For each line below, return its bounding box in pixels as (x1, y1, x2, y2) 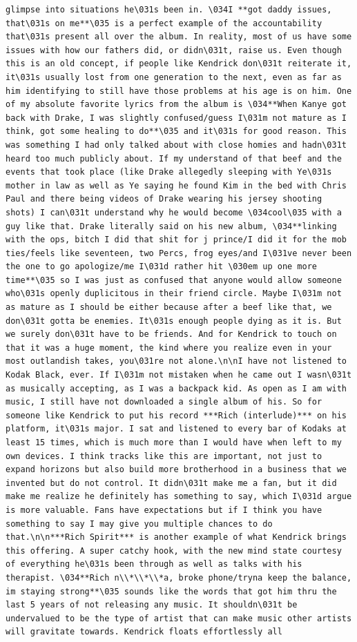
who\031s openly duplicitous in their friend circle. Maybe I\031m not (6, 289, 342, 299)
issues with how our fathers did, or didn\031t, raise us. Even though (6, 45, 342, 55)
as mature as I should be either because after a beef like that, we (6, 302, 332, 313)
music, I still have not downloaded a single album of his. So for (6, 397, 322, 407)
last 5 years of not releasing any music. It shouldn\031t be (6, 600, 298, 610)
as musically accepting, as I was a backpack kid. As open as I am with (6, 383, 347, 393)
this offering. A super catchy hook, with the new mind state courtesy (6, 545, 342, 556)
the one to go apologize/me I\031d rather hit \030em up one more (6, 262, 318, 272)
